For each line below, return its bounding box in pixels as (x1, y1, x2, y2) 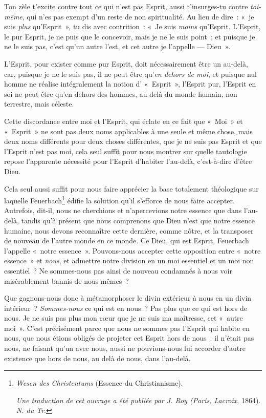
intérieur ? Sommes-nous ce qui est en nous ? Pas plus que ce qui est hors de (4, 302, 247, 313)
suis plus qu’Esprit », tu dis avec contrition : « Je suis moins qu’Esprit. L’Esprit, (4, 21, 261, 32)
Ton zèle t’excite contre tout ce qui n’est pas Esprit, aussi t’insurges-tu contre (4, 1, 248, 11)
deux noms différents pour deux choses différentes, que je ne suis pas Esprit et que (4, 136, 262, 147)
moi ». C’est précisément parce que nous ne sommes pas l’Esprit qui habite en (4, 322, 250, 333)
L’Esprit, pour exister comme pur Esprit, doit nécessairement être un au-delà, (4, 58, 248, 69)
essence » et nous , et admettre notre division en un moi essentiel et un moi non (4, 255, 254, 266)
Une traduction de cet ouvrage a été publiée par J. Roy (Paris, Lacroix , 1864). (16, 394, 261, 405)
